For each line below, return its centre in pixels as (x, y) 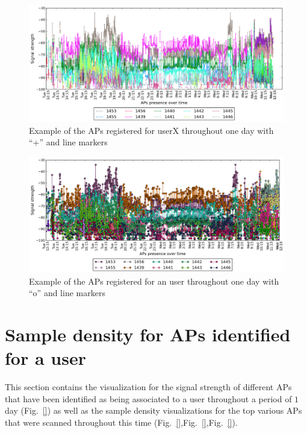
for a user (45, 358)
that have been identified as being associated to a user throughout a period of (148, 398)
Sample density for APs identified (148, 334)
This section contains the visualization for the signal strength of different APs (148, 387)
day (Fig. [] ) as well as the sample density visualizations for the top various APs (153, 410)
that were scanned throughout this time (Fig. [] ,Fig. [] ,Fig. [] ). (121, 422)
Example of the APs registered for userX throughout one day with (151, 130)
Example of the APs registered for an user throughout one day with (154, 281)
